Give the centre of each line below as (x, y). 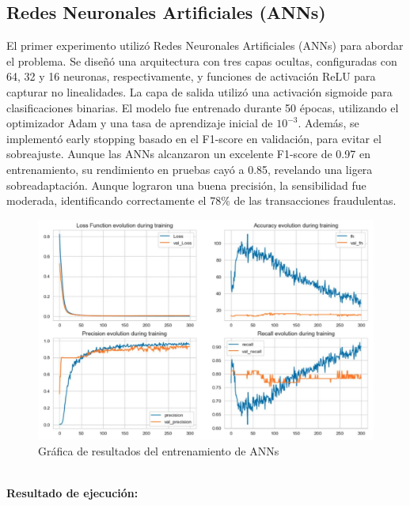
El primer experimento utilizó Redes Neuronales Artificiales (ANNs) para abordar (205, 45)
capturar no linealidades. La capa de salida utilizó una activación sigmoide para (199, 91)
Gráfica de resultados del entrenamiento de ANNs (159, 450)
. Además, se (328, 123)
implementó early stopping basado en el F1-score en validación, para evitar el (194, 138)
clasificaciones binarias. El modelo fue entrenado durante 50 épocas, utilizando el (203, 107)
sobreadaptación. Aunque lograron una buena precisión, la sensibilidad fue (186, 185)
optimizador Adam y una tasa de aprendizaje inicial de (140, 123)
